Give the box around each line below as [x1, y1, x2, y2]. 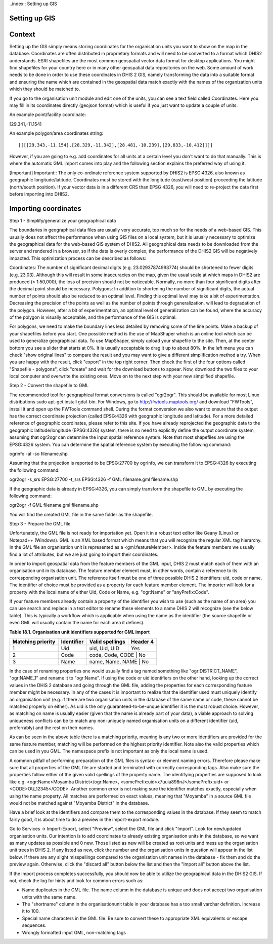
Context [9, 30, 35, 39]
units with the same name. [22, 894, 77, 900]
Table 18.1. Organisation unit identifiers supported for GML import [9, 629, 150, 635]
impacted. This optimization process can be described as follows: [9, 255, 147, 261]
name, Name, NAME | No [89, 658, 149, 665]
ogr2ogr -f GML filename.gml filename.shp [9, 502, 99, 508]
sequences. [22, 922, 47, 928]
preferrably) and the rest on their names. [9, 725, 95, 731]
